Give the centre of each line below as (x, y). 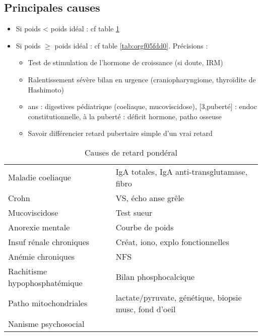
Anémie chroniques (42, 256)
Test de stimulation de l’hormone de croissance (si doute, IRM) (125, 62)
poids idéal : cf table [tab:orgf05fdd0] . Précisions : (131, 45)
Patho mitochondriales (48, 303)
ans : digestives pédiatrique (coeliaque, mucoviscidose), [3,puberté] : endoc (142, 106)
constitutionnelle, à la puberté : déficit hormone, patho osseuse (125, 116)
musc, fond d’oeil (146, 309)
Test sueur (134, 212)
